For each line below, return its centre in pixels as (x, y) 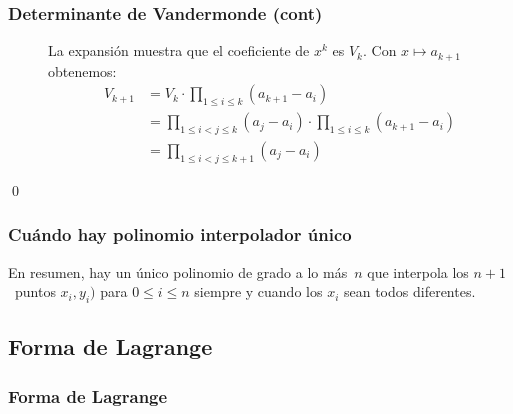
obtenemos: (82, 70)
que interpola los (418, 271)
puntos (35, 291)
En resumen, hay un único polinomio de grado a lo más (178, 271)
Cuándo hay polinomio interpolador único (180, 234)
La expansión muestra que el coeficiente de (179, 50)
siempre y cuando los (258, 291)
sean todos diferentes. (409, 291)
